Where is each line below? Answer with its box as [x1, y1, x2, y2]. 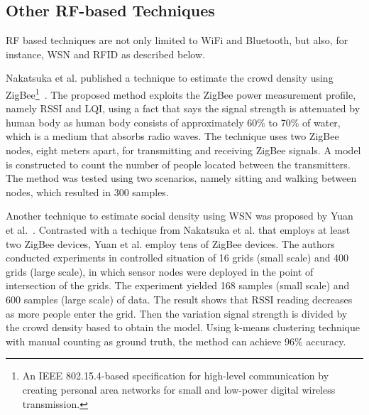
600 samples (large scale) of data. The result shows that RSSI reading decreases [6, 291, 353, 306]
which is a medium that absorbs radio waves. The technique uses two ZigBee [6, 129, 339, 144]
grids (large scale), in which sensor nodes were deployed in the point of [6, 264, 314, 279]
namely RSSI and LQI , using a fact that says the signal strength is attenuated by [6, 101, 360, 116]
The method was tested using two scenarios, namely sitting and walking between [6, 171, 357, 185]
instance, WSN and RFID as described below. [6, 46, 205, 61]
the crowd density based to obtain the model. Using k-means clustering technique [6, 320, 360, 335]
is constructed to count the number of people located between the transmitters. [6, 156, 351, 171]
